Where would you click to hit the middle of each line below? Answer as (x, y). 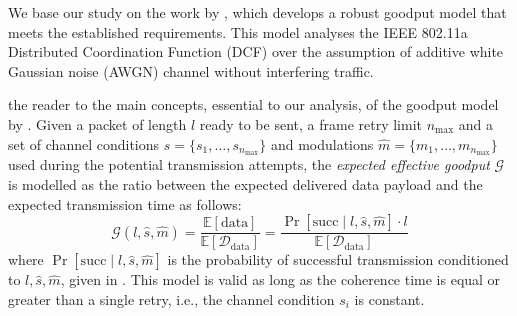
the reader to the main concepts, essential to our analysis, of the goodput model (253, 104)
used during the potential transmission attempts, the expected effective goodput (249, 164)
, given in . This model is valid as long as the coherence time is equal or (280, 279)
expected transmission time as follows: (125, 203)
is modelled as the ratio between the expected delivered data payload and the (245, 184)
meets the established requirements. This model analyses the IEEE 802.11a (238, 31)
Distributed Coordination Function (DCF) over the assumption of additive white (256, 51)
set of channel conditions (84, 143)
